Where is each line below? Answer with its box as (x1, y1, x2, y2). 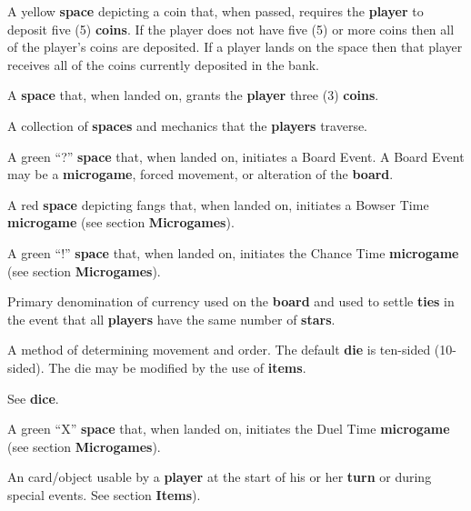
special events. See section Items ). (7, 485, 201, 504)
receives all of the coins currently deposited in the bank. (7, 55, 319, 74)
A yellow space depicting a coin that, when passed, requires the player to (7, 2, 424, 20)
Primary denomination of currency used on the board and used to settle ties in (7, 292, 455, 311)
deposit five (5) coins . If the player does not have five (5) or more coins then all (7, 19, 455, 38)
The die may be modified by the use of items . (48, 357, 306, 376)
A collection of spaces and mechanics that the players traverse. (7, 115, 368, 135)
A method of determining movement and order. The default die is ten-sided (7, 340, 431, 359)
